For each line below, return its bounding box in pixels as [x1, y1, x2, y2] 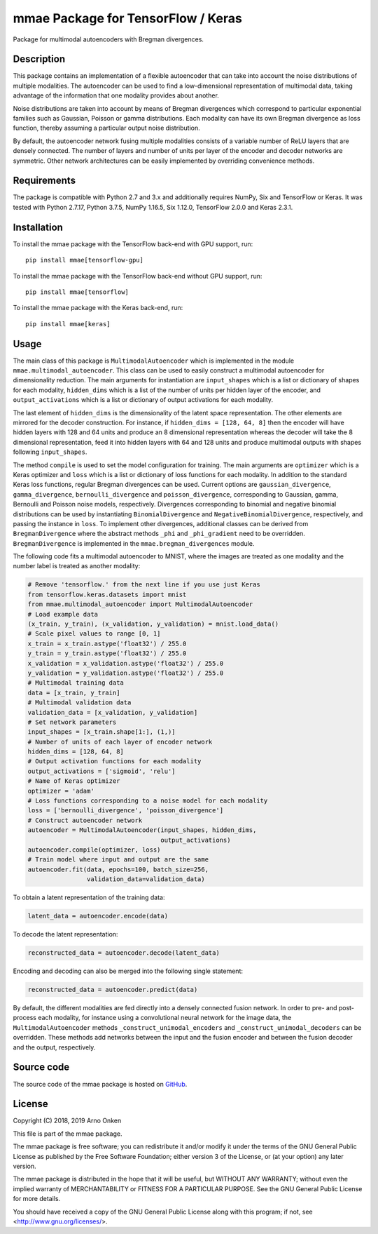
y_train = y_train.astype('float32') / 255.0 [27, 650, 187, 657]
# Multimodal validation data [27, 699, 132, 706]
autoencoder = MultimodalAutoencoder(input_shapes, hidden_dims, [27, 826, 257, 834]
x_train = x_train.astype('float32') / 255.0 [27, 639, 187, 648]
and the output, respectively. [13, 1042, 96, 1052]
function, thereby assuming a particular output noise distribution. [13, 123, 201, 133]
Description [13, 53, 66, 65]
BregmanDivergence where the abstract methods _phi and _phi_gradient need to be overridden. [13, 530, 306, 538]
